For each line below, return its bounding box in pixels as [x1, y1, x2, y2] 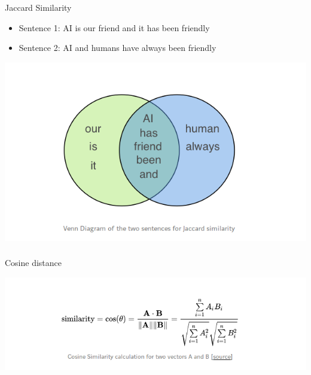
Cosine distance [5, 256, 62, 269]
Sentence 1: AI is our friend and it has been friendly [19, 21, 210, 34]
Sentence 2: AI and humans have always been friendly [19, 41, 217, 54]
